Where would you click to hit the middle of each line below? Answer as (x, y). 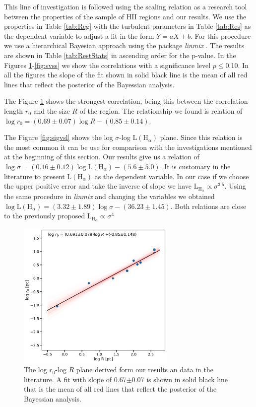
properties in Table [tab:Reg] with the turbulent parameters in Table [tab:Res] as (128, 26)
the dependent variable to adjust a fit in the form (79, 35)
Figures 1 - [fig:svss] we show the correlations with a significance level (107, 65)
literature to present (34, 176)
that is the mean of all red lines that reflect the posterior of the (120, 389)
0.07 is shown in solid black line (180, 379)
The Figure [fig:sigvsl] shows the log (59, 137)
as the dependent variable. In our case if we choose (172, 176)
